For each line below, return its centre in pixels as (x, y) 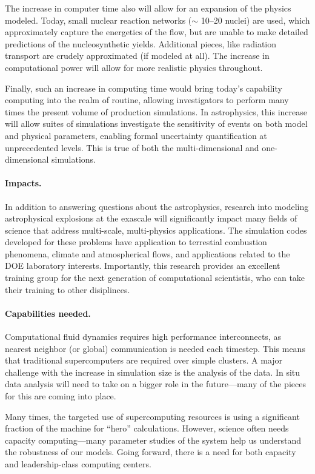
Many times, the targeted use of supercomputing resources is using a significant (152, 416)
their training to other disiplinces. (68, 289)
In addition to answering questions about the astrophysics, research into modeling (157, 206)
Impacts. (23, 183)
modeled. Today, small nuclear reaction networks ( (98, 20)
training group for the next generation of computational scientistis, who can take (155, 278)
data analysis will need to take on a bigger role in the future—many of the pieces (155, 384)
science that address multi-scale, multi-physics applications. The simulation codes (156, 230)
